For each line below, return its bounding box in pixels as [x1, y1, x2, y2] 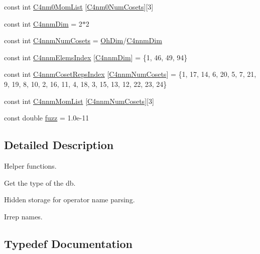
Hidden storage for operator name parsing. [4, 194, 135, 205]
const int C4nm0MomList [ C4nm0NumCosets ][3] [4, 2, 154, 12]
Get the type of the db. [4, 177, 76, 188]
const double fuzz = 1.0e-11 [4, 112, 89, 123]
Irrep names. [4, 211, 43, 221]
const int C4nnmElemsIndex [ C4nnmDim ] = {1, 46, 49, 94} [4, 52, 188, 62]
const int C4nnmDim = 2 [4, 18, 82, 29]
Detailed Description [4, 137, 114, 153]
